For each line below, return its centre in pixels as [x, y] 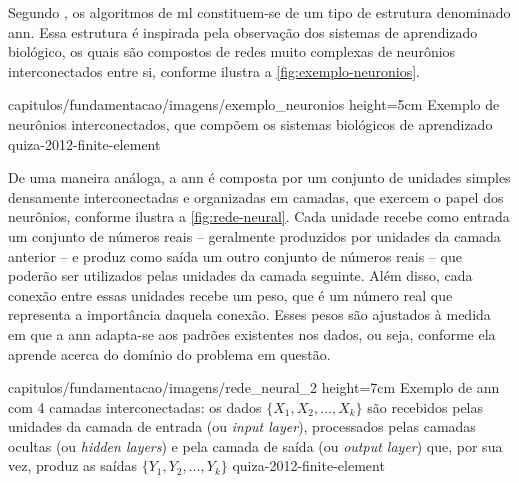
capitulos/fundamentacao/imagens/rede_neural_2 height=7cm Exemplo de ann [254, 387]
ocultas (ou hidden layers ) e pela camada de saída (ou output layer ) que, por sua [255, 445]
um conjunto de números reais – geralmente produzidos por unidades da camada [254, 235]
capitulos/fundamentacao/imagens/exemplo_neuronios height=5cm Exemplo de [254, 104]
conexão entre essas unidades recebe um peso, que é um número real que [230, 294]
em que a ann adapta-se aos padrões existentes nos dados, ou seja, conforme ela [252, 333]
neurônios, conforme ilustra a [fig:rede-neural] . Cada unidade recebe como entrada [259, 216]
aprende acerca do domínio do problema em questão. [169, 353]
